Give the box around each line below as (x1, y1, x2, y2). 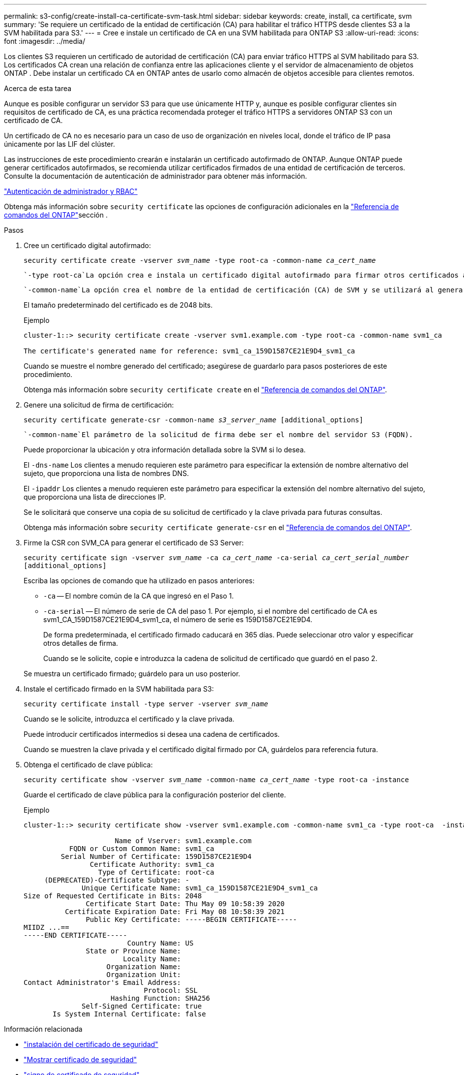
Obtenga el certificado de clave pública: (24, 760, 153, 769)
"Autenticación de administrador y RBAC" (4, 187, 138, 195)
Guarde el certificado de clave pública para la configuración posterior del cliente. (24, 790, 286, 799)
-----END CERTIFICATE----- (24, 931, 127, 939)
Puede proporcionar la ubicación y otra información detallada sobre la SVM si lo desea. (24, 445, 306, 454)
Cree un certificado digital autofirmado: (24, 241, 151, 250)
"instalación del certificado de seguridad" (24, 1040, 158, 1048)
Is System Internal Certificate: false (53, 1010, 206, 1018)
